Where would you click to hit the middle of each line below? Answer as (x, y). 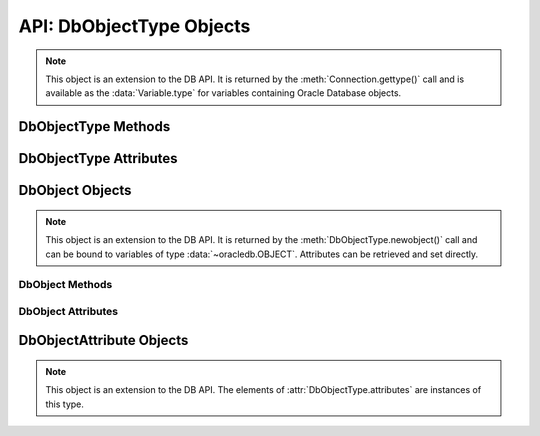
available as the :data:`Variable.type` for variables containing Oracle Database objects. (223, 93)
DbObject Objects (75, 190)
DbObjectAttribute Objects (103, 340)
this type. (65, 404)
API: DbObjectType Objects (134, 26)
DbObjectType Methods (94, 126)
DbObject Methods (65, 285)
